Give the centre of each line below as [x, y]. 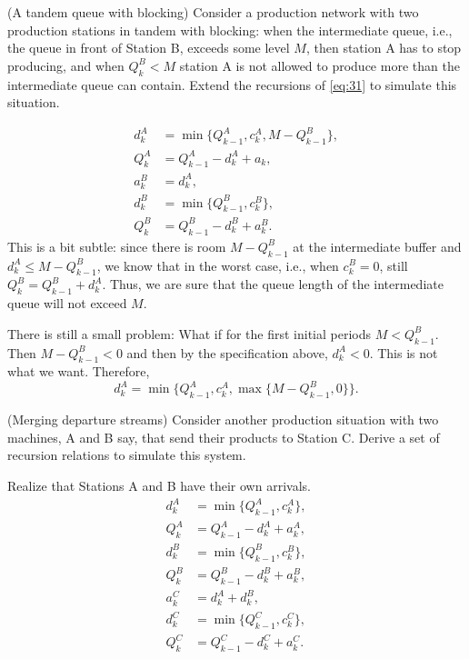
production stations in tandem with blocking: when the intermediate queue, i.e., [230, 30]
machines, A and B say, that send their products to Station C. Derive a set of [224, 437]
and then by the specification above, [227, 352]
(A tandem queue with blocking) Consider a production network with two [213, 12]
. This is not [404, 352]
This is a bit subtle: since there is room [117, 246]
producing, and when [66, 65]
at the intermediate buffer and [377, 246]
